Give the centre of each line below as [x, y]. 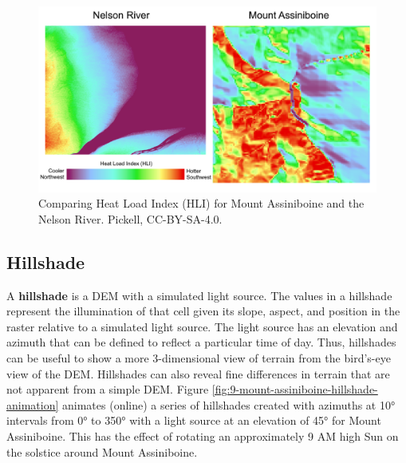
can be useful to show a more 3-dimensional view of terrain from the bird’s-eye [199, 358]
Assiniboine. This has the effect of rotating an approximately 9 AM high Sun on [203, 436]
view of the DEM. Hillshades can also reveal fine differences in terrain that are [198, 373]
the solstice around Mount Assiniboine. [102, 451]
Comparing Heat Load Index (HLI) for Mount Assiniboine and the [201, 203]
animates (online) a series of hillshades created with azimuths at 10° [229, 404]
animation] [33, 404]
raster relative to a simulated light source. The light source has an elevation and [202, 326]
